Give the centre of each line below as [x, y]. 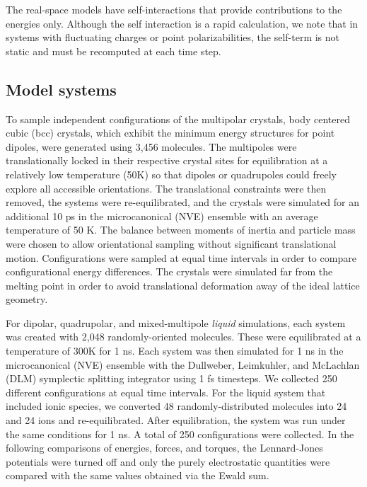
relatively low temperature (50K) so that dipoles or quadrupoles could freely [171, 174]
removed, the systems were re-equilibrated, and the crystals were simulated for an [183, 202]
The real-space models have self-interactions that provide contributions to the [174, 9]
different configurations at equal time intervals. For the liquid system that [166, 392]
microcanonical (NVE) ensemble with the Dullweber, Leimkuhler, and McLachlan [183, 364]
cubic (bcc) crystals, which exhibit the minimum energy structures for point [170, 133]
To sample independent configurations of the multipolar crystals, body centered [178, 119]
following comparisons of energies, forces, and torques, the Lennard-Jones [164, 448]
